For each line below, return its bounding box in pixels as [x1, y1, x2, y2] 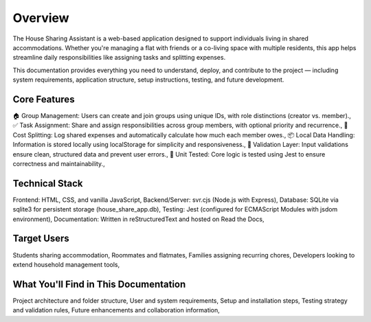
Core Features [12, 93, 75, 105]
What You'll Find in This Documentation [12, 278, 186, 290]
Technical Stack [12, 177, 83, 189]
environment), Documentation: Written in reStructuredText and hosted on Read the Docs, [12, 215, 265, 223]
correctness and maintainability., [12, 159, 106, 168]
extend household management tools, [12, 260, 120, 268]
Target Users [12, 233, 70, 244]
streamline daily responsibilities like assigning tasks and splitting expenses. [12, 54, 226, 62]
